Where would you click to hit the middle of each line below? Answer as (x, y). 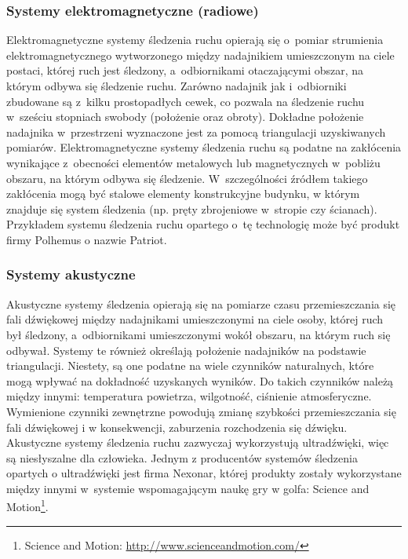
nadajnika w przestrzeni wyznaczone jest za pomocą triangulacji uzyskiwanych (196, 132)
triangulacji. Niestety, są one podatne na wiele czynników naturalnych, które (190, 365)
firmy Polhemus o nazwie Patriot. (87, 239)
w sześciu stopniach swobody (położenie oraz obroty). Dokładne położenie (185, 117)
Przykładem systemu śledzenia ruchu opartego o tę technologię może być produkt (203, 224)
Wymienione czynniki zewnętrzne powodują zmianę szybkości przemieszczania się (201, 411)
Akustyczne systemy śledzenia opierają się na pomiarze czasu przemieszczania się (201, 303)
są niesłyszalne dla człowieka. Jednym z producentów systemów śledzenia (182, 457)
